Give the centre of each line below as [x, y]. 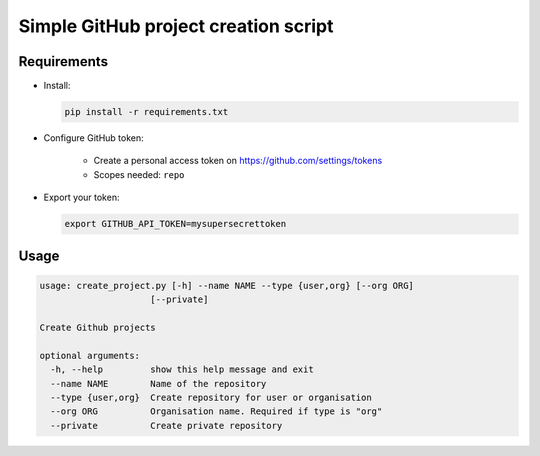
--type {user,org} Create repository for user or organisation [211, 397]
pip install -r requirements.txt [146, 112]
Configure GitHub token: [93, 138]
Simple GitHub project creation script [176, 26]
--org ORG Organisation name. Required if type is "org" [216, 411]
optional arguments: [89, 355]
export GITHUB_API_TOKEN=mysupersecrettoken [175, 224]
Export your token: [81, 197]
